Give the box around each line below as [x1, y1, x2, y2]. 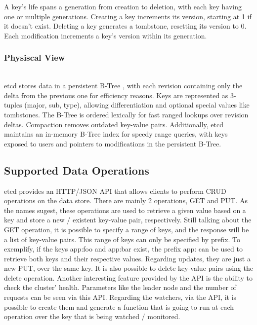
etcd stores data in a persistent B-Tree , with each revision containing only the [4, 80, 243, 91]
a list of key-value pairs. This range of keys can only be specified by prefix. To [4, 234, 241, 244]
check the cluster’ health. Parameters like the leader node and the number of [4, 282, 236, 292]
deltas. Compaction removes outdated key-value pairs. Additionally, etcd [4, 119, 224, 129]
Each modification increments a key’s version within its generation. [4, 30, 207, 40]
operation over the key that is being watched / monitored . [4, 311, 180, 322]
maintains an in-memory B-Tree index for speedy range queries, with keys [4, 129, 228, 139]
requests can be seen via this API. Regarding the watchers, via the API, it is [4, 292, 237, 302]
